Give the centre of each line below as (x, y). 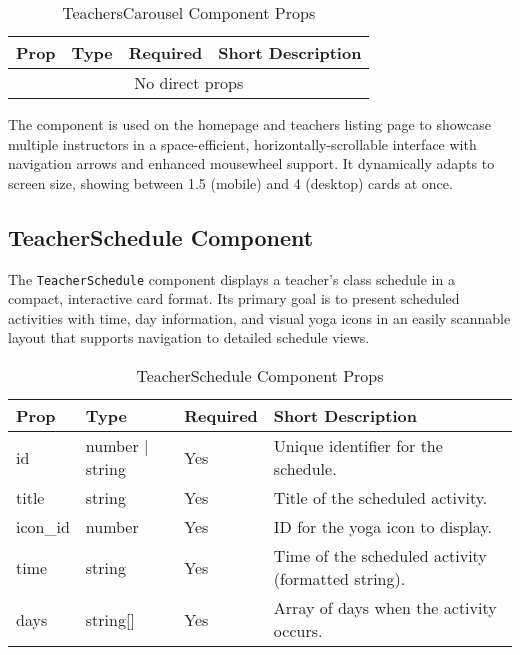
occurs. (298, 631)
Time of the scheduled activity (380, 556)
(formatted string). (339, 579)
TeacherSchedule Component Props (260, 376)
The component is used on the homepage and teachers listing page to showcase (250, 124)
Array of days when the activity (385, 608)
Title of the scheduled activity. (380, 498)
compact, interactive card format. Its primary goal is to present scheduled (234, 298)
